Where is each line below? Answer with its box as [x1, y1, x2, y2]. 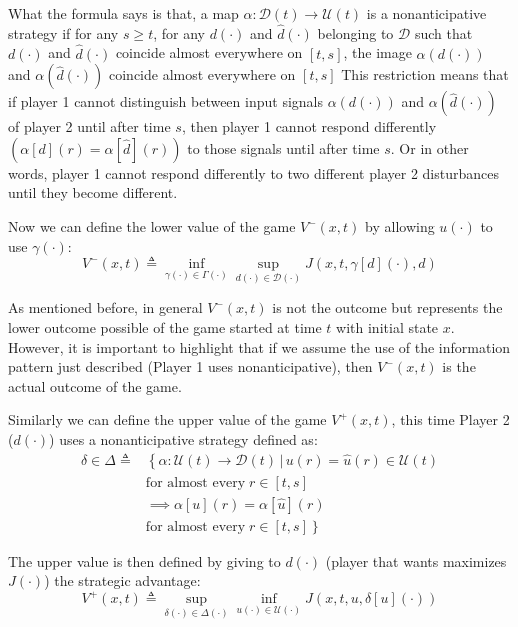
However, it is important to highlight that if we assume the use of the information [8, 336, 511, 357]
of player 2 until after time [8, 116, 171, 137]
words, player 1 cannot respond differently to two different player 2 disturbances [8, 162, 499, 183]
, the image [343, 42, 412, 63]
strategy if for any [8, 22, 119, 43]
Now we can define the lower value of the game [8, 216, 296, 236]
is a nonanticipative [366, 3, 487, 23]
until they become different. [8, 182, 178, 203]
